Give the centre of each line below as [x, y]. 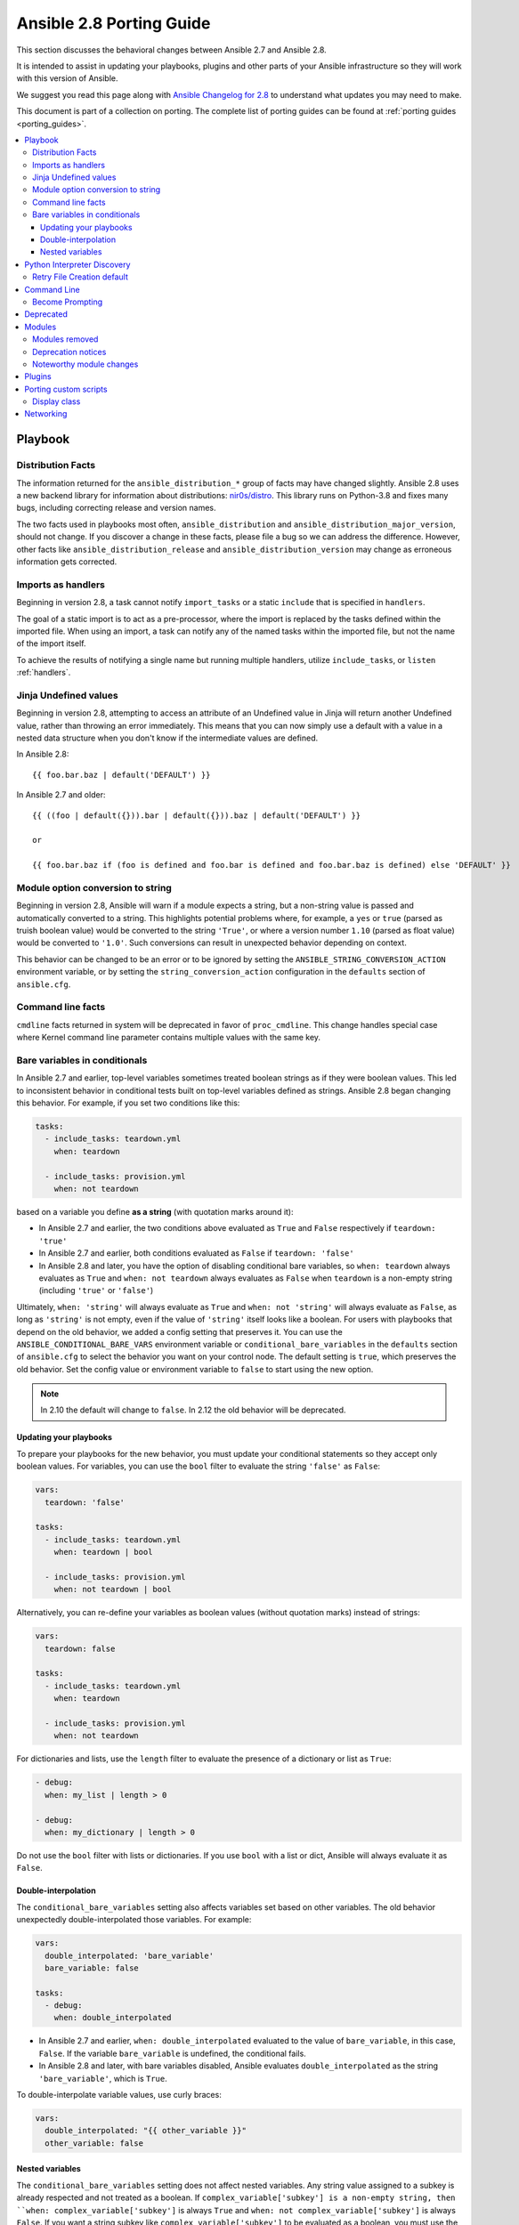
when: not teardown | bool [113, 1590]
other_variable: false [94, 2143]
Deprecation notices [69, 352]
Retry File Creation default [80, 277]
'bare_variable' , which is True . [103, 2078]
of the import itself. [51, 643]
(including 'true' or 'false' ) [96, 1290]
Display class [57, 401]
